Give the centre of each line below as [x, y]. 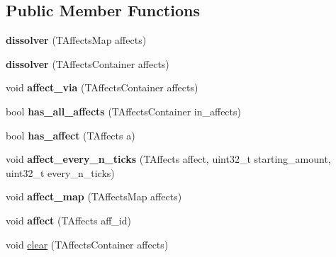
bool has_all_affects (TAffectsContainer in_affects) [123, 111]
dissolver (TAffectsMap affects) [76, 40]
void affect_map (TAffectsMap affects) [94, 196]
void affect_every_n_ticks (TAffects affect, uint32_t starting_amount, [168, 159]
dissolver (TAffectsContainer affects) [88, 63]
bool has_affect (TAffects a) [71, 135]
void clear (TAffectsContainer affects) [87, 244]
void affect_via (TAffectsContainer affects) [102, 87]
